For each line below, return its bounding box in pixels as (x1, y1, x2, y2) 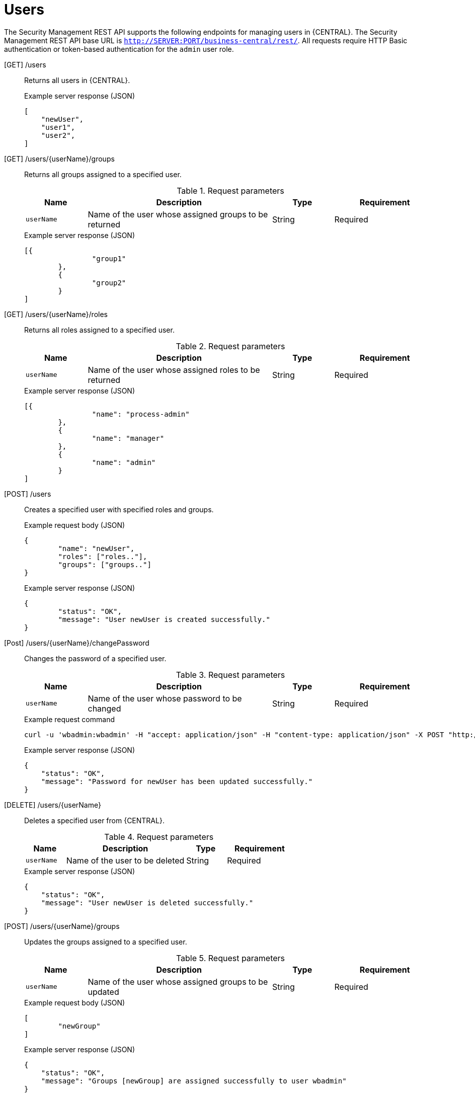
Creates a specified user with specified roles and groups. (24, 505, 214, 514)
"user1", (41, 123, 75, 131)
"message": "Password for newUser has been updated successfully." (41, 777, 313, 786)
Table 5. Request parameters (176, 953, 285, 963)
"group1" (92, 254, 126, 263)
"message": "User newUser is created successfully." (58, 615, 270, 623)
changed (88, 703, 121, 714)
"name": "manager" (92, 434, 165, 442)
